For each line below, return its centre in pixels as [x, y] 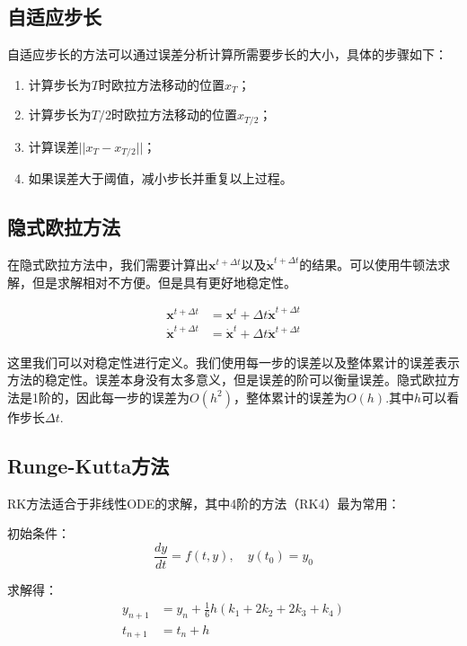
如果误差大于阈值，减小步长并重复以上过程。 [160, 178]
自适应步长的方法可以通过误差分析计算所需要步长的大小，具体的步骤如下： [227, 54]
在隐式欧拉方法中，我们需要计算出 [108, 265]
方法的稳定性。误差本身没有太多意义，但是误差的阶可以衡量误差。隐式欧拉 [227, 380]
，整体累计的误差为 [290, 397]
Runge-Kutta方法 [88, 465]
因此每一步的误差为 [132, 397]
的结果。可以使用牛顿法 [369, 265]
